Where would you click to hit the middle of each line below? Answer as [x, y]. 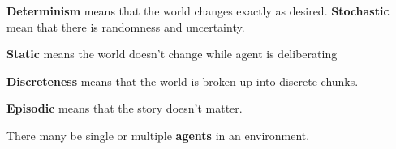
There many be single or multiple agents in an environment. [158, 135]
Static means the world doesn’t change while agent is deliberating [172, 54]
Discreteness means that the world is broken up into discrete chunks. [183, 81]
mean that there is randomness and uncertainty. [126, 26]
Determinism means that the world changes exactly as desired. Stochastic [198, 11]
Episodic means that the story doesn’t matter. [125, 108]
